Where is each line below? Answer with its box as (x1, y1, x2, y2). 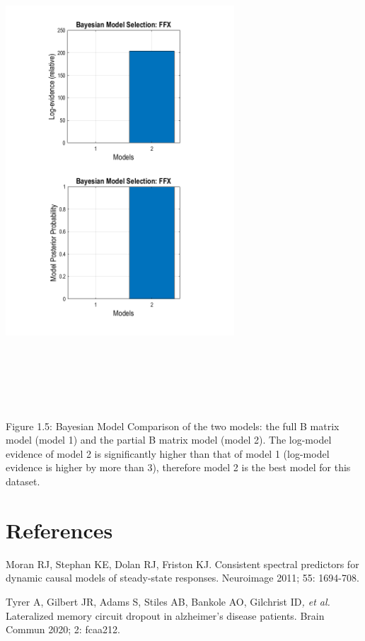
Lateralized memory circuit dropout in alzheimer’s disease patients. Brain (6, 608, 325, 623)
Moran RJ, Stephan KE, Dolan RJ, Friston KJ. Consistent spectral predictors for (6, 556, 359, 571)
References (6, 515, 113, 544)
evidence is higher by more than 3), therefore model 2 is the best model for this (6, 460, 351, 475)
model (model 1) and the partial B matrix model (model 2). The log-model (6, 432, 332, 447)
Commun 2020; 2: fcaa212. (6, 622, 120, 637)
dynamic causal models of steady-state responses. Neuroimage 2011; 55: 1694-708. (6, 570, 359, 585)
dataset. (6, 474, 40, 489)
